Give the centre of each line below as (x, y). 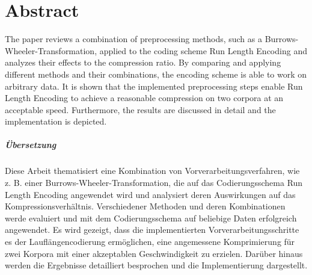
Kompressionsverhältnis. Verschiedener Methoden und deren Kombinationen (145, 206)
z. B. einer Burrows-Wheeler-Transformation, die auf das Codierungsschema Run (154, 183)
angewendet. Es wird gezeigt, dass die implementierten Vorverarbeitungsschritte (152, 230)
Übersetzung (31, 145)
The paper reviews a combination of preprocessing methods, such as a (133, 39)
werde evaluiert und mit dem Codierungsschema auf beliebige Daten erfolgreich (151, 218)
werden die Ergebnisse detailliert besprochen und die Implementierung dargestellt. (156, 265)
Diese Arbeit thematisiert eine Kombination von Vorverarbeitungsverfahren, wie (152, 171)
